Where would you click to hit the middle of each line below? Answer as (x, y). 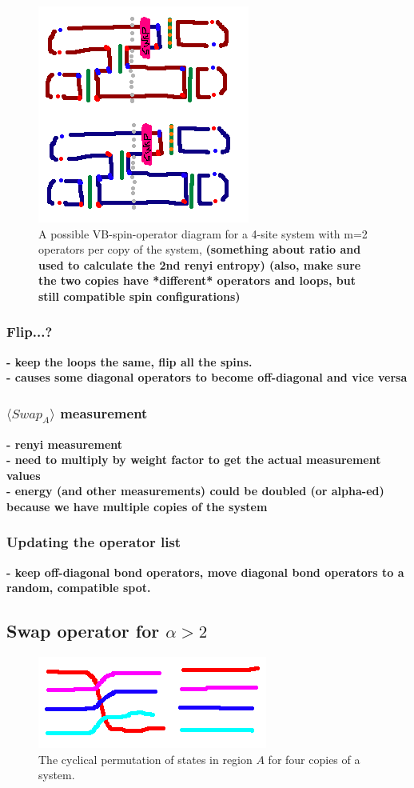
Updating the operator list (94, 542)
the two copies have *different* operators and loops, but (197, 280)
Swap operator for (83, 631)
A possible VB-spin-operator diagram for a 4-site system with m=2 (203, 233)
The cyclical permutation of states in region (145, 759)
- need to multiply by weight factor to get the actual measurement (194, 460)
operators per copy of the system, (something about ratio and (200, 249)
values (24, 475)
